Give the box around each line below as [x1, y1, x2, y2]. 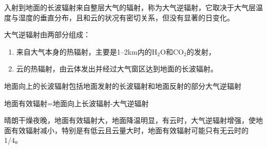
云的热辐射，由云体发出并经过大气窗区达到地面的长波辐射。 [16, 63, 218, 74]
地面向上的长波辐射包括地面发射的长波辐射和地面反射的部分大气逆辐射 [4, 80, 241, 91]
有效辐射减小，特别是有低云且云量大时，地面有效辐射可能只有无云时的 [11, 125, 249, 135]
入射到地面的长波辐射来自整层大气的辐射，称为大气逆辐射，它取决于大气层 [4, 2, 256, 12]
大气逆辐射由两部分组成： [4, 29, 90, 40]
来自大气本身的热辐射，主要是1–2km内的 [16, 46, 152, 57]
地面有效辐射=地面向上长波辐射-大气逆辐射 [4, 97, 149, 108]
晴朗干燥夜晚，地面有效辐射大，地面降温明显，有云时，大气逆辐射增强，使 [4, 115, 256, 126]
